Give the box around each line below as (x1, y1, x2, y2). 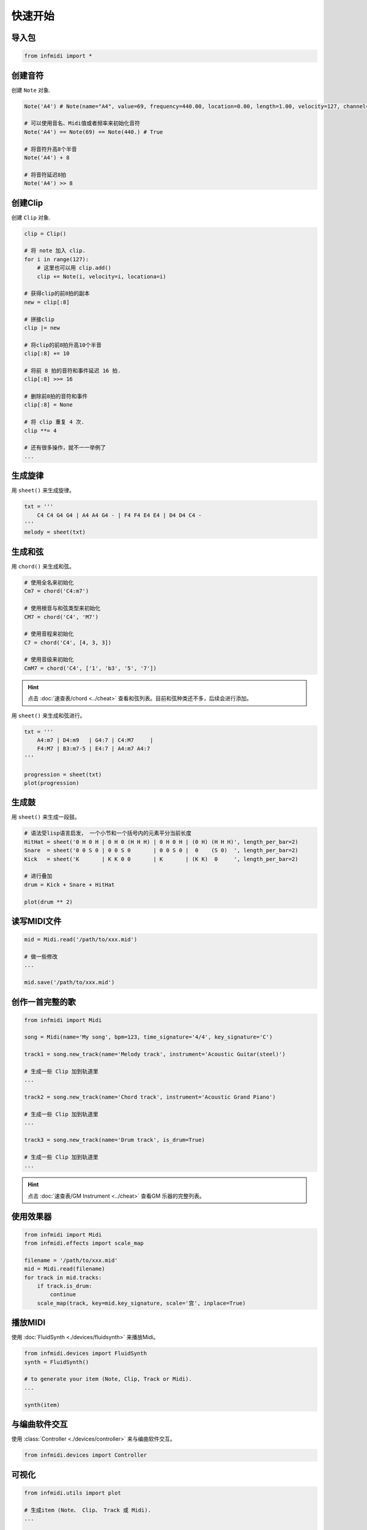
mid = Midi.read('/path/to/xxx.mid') (24, 936, 138, 943)
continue (50, 1291, 76, 1298)
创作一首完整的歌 (11, 996, 76, 1007)
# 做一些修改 (24, 953, 58, 960)
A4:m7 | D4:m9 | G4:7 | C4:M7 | (37, 736, 154, 744)
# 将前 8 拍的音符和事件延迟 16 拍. (24, 367, 121, 374)
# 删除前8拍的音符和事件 (24, 393, 88, 400)
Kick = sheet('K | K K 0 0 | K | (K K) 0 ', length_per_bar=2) (24, 856, 299, 862)
